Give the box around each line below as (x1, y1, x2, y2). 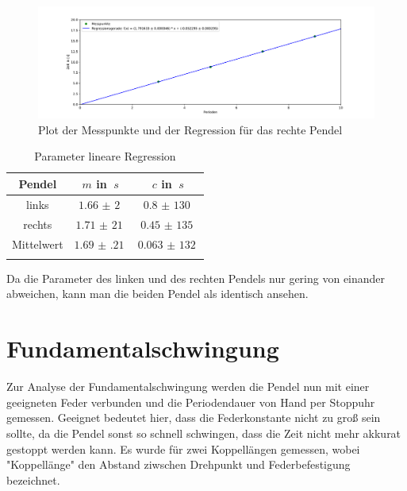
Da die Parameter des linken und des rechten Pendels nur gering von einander (6, 269, 386, 286)
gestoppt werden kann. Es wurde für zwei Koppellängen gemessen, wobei (6, 440, 360, 457)
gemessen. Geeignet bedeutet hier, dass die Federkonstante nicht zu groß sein (6, 409, 381, 426)
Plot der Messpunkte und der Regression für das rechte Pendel (38, 121, 343, 137)
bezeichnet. (6, 471, 60, 488)
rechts (23, 215, 52, 232)
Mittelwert (12, 235, 63, 252)
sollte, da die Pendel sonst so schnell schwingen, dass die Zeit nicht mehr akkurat (6, 424, 401, 441)
